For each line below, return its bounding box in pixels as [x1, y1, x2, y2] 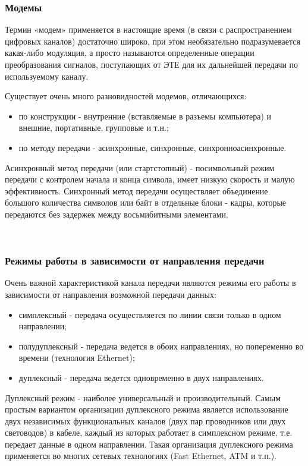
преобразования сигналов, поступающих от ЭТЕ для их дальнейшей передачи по [5, 58, 298, 70]
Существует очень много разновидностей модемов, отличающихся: [5, 90, 247, 102]
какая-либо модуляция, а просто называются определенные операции [5, 46, 254, 59]
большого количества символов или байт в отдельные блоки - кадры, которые [5, 196, 287, 209]
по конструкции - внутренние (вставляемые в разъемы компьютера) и [18, 109, 272, 122]
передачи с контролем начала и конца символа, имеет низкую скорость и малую [5, 173, 295, 185]
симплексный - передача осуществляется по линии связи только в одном [18, 308, 281, 320]
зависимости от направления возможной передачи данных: [5, 288, 216, 300]
